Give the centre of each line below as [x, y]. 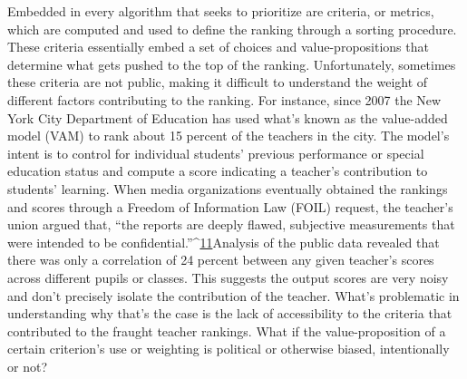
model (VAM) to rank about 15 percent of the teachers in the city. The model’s [229, 136]
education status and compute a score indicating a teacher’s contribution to [218, 171]
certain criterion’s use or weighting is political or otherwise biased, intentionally [229, 349]
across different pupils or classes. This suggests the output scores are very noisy [228, 277]
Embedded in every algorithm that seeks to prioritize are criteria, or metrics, [221, 11]
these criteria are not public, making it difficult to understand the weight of [218, 82]
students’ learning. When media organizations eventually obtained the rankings [228, 188]
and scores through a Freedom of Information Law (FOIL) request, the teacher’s [230, 206]
